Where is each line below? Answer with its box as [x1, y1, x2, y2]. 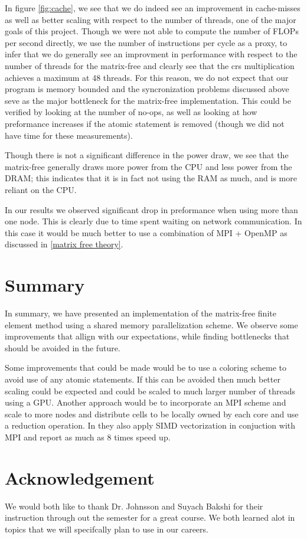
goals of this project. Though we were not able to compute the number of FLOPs [5, 25, 299, 37]
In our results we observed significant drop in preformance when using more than [5, 203, 298, 215]
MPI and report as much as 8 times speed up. [5, 430, 171, 443]
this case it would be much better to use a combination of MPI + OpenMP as [5, 226, 288, 239]
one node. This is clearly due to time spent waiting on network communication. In [5, 215, 302, 227]
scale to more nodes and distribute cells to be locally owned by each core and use [5, 407, 299, 420]
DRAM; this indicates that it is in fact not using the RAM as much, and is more [5, 172, 297, 184]
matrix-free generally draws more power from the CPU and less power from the [5, 160, 292, 172]
